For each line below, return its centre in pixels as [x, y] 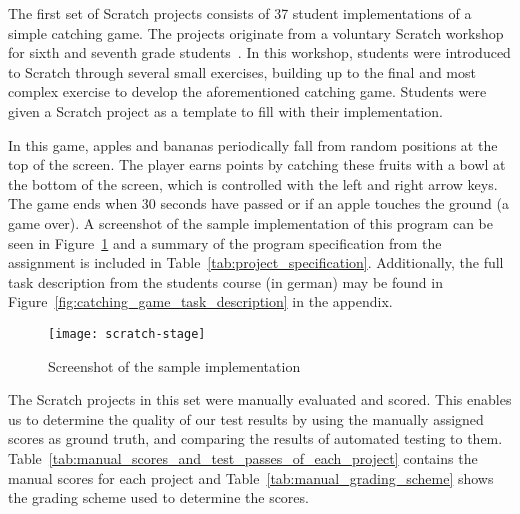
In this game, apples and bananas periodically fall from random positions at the [253, 144]
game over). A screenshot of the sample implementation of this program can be [250, 222]
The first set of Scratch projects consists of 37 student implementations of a [240, 13]
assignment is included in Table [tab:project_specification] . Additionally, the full [256, 262]
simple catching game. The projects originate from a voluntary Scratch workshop [256, 32]
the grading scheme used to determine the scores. [158, 497]
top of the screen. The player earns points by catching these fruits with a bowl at [257, 164]
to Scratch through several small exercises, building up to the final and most [242, 71]
